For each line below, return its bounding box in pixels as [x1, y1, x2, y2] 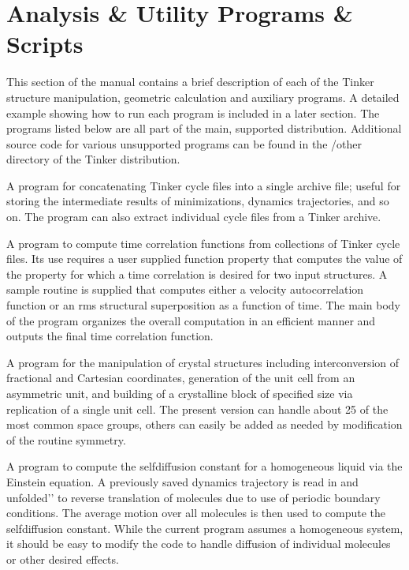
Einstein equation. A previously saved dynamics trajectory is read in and [6, 473, 359, 489]
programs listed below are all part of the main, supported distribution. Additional [6, 120, 402, 137]
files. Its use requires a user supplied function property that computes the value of [6, 250, 403, 267]
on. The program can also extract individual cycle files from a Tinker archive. [6, 208, 381, 225]
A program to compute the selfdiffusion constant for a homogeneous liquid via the [6, 458, 403, 474]
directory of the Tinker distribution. [6, 151, 180, 167]
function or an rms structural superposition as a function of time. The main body [6, 297, 400, 313]
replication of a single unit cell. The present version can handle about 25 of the [6, 400, 389, 417]
